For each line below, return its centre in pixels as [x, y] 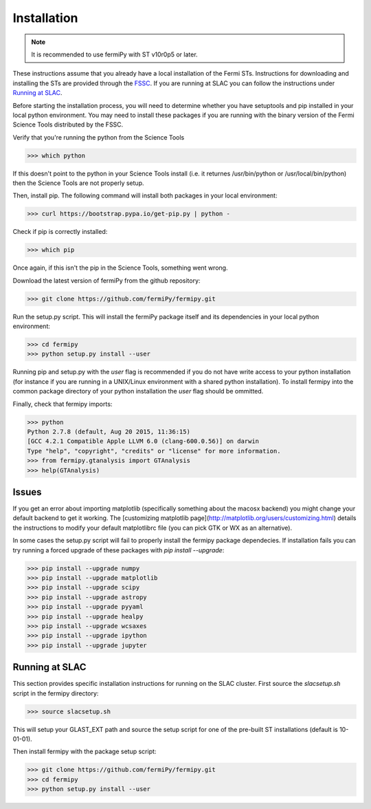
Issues [27, 492]
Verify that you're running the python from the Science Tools [99, 137]
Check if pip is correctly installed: [60, 232]
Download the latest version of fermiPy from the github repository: [106, 280]
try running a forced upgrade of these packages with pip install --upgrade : [119, 550]
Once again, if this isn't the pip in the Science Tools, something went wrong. [120, 268]
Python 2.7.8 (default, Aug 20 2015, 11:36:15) [109, 432]
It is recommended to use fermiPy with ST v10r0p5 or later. [115, 54]
